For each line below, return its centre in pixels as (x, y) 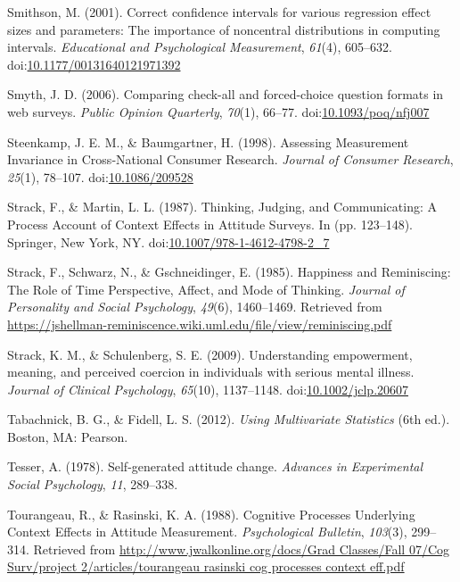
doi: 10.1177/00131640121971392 (94, 64)
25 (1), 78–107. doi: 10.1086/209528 (100, 176)
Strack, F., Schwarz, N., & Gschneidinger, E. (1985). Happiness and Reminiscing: (229, 272)
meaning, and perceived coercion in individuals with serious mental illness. (211, 372)
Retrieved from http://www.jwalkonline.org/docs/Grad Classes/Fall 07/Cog (242, 549)
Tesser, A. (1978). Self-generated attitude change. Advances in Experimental (215, 466)
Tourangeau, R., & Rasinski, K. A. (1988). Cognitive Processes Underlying (211, 514)
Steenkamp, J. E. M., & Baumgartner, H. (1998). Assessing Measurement (208, 141)
